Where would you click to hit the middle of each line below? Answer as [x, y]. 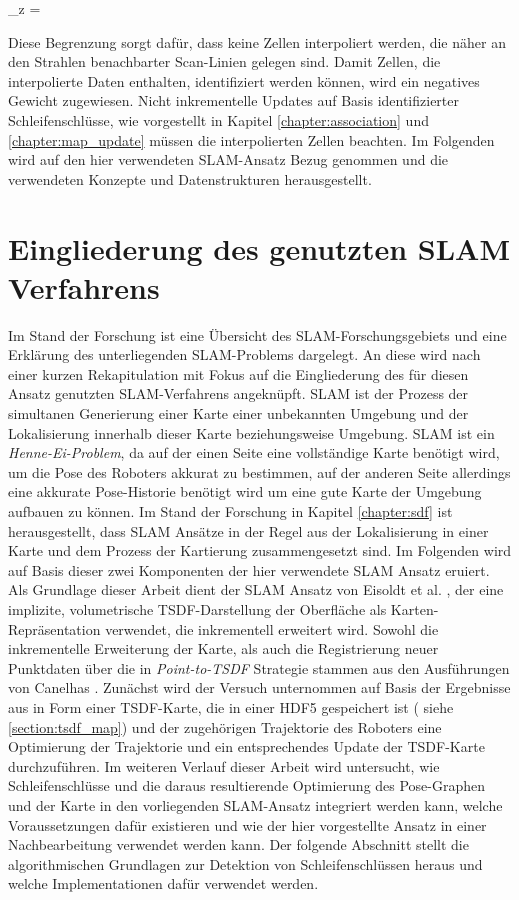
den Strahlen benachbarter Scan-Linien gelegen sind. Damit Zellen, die [224, 61]
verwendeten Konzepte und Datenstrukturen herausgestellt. [190, 178]
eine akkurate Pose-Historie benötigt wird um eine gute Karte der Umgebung [245, 491]
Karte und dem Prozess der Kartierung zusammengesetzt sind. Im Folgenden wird [260, 550]
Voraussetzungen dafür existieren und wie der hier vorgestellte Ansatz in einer [247, 824]
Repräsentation [54, 628]
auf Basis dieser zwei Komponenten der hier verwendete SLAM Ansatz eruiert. [249, 569]
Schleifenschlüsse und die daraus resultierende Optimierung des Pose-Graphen [247, 785]
